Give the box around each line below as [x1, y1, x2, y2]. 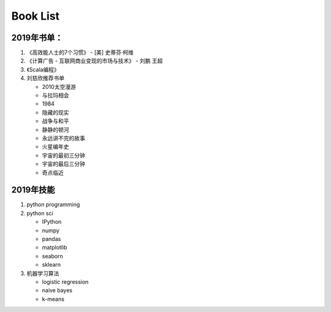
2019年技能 [11, 185, 55, 196]
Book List [11, 9, 60, 23]
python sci [26, 209, 53, 217]
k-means [42, 295, 64, 303]
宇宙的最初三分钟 [42, 151, 85, 159]
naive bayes [42, 287, 73, 294]
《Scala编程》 [26, 66, 59, 73]
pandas [42, 235, 61, 242]
